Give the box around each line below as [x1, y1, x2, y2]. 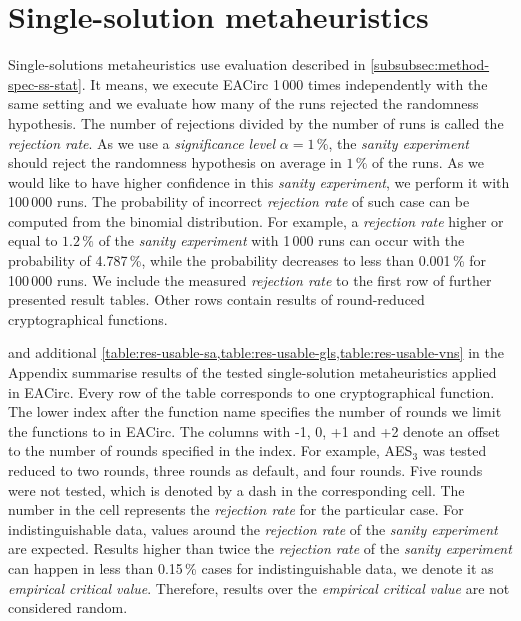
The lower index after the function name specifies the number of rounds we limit [8, 401, 502, 422]
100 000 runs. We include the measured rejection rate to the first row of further [8, 269, 492, 290]
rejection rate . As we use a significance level [8, 132, 276, 153]
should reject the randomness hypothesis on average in [8, 152, 342, 173]
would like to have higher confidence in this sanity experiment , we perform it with [8, 171, 510, 192]
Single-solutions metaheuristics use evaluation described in [8, 54, 366, 75]
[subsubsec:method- [370, 54, 490, 75]
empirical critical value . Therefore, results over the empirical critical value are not [8, 577, 510, 598]
